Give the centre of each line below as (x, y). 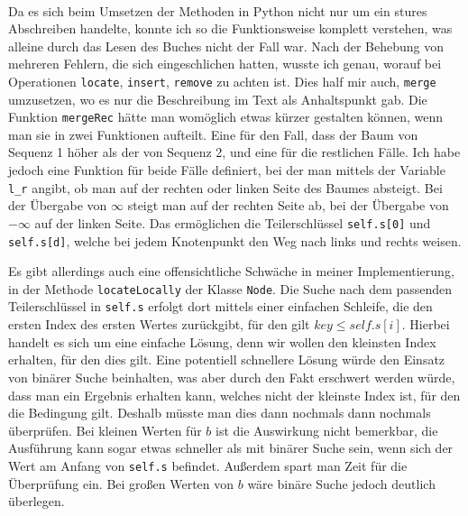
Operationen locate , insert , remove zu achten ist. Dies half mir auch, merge (222, 81)
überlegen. (37, 501)
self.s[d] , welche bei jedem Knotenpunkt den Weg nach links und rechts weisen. (235, 240)
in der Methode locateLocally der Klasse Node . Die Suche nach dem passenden (230, 288)
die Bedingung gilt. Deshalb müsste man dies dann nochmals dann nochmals (220, 413)
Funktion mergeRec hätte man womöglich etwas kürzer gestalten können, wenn (225, 117)
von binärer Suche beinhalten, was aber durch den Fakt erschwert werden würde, (232, 377)
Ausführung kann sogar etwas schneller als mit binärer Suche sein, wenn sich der (231, 448)
